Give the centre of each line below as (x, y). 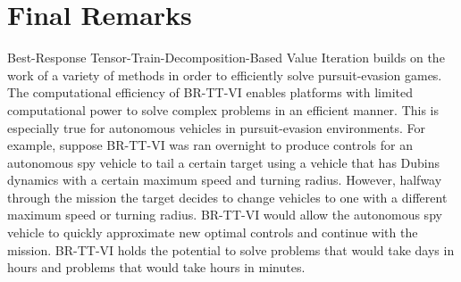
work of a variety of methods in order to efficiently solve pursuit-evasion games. (225, 75)
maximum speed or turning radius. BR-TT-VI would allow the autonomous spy (225, 215)
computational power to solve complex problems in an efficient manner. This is (223, 109)
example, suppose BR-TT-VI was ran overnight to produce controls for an (210, 145)
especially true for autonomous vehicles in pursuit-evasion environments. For (216, 127)
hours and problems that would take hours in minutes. (156, 267)
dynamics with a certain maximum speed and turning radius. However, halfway (225, 180)
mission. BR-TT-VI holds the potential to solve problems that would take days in (231, 249)
